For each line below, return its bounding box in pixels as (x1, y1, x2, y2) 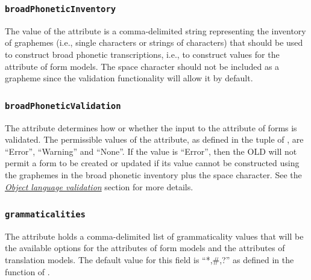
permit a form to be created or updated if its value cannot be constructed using (5, 157, 300, 169)
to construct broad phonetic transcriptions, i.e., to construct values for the (5, 48, 280, 60)
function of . (5, 265, 50, 278)
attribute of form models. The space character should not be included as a (5, 60, 280, 72)
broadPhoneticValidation (5, 101, 121, 111)
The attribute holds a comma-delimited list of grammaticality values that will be (5, 229, 304, 242)
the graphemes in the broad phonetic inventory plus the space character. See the (5, 168, 302, 181)
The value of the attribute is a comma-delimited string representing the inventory (5, 24, 306, 37)
